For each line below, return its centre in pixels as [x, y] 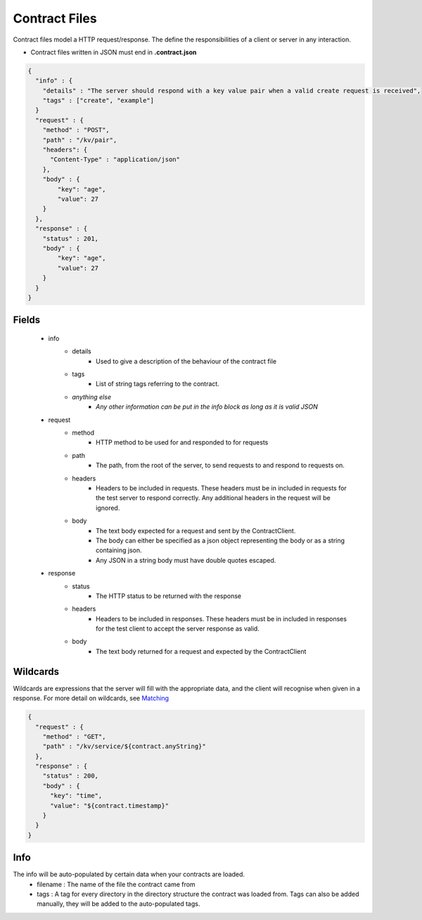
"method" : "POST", [76, 130]
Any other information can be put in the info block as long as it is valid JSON [207, 407]
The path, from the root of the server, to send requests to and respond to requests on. [220, 466]
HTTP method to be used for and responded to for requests [182, 442]
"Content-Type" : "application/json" [115, 160]
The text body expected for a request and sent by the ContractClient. [196, 530]
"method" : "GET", [74, 736]
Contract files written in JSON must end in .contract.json [114, 52]
